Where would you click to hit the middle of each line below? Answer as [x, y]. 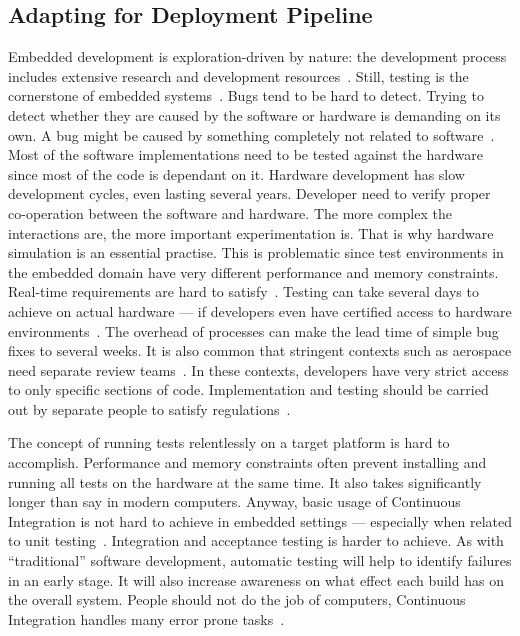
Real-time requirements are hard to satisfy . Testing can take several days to [243, 291]
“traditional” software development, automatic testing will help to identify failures [260, 560]
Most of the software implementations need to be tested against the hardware [245, 154]
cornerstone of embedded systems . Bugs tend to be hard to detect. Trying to [246, 95]
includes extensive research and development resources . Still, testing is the [238, 75]
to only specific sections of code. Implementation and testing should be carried [248, 389]
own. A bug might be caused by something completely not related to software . [251, 134]
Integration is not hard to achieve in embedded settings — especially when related [260, 520]
